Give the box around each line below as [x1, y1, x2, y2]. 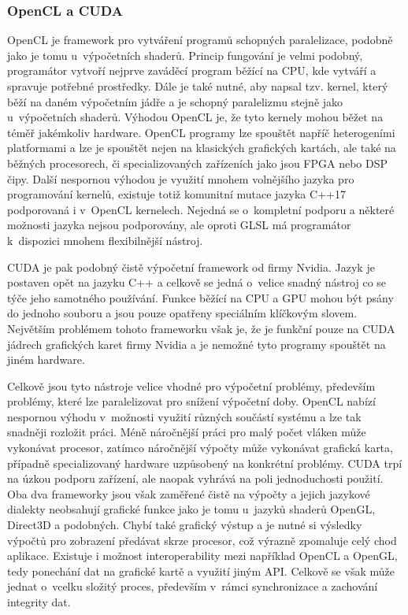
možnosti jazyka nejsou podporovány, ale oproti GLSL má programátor [7, 217, 351, 233]
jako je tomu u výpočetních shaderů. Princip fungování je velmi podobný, [7, 46, 363, 63]
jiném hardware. [7, 351, 85, 368]
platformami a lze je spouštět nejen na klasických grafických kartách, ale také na [7, 139, 396, 156]
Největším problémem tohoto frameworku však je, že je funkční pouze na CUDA [7, 320, 395, 336]
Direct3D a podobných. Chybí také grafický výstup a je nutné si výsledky [7, 517, 362, 533]
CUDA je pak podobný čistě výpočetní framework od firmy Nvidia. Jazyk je [7, 258, 375, 275]
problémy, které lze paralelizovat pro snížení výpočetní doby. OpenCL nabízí [7, 393, 376, 409]
